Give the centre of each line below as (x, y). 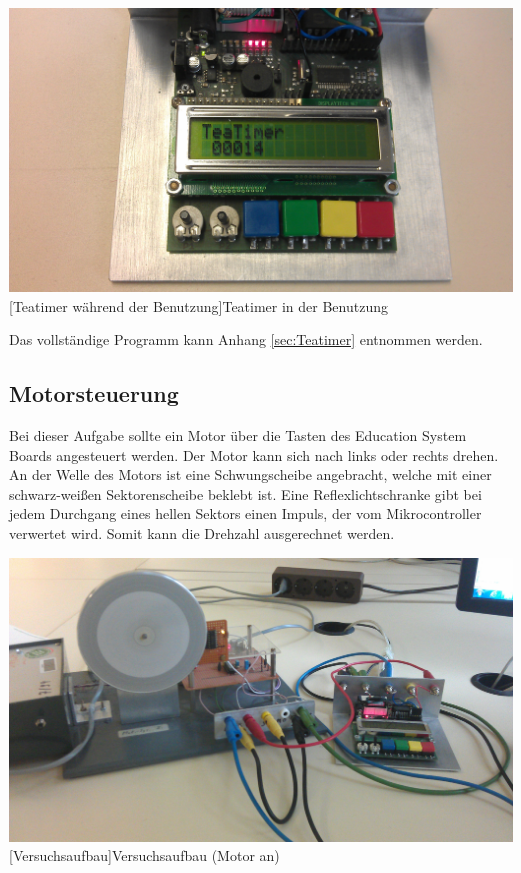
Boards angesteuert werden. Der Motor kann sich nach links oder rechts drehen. (254, 454)
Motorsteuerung (94, 393)
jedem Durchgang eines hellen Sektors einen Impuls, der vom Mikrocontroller (245, 513)
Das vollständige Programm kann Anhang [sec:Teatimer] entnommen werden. (246, 339)
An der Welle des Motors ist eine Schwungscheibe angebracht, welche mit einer (250, 474)
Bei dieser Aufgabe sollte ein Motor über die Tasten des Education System (238, 434)
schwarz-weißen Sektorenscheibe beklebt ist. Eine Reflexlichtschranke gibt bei (245, 493)
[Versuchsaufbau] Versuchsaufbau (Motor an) (144, 855)
